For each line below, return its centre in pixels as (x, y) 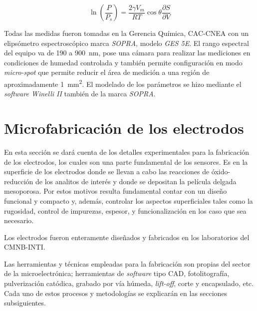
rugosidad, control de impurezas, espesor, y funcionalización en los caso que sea (125, 210)
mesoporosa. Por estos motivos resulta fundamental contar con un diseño (116, 191)
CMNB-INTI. (25, 247)
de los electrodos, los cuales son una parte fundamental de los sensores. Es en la (126, 161)
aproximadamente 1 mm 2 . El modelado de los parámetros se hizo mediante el (123, 83)
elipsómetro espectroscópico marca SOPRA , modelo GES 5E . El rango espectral (127, 43)
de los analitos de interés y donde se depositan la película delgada (136, 181)
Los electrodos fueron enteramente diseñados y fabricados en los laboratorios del (127, 237)
